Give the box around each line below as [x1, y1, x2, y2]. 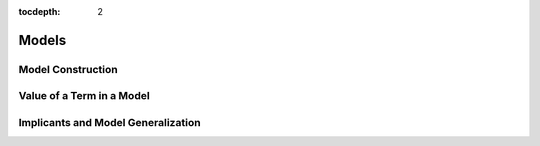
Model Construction [18, 62, 119, 76]
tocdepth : [18, 6, 61, 17]
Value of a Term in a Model [18, 89, 150, 103]
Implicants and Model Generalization [18, 115, 201, 129]
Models [18, 31, 67, 49]
